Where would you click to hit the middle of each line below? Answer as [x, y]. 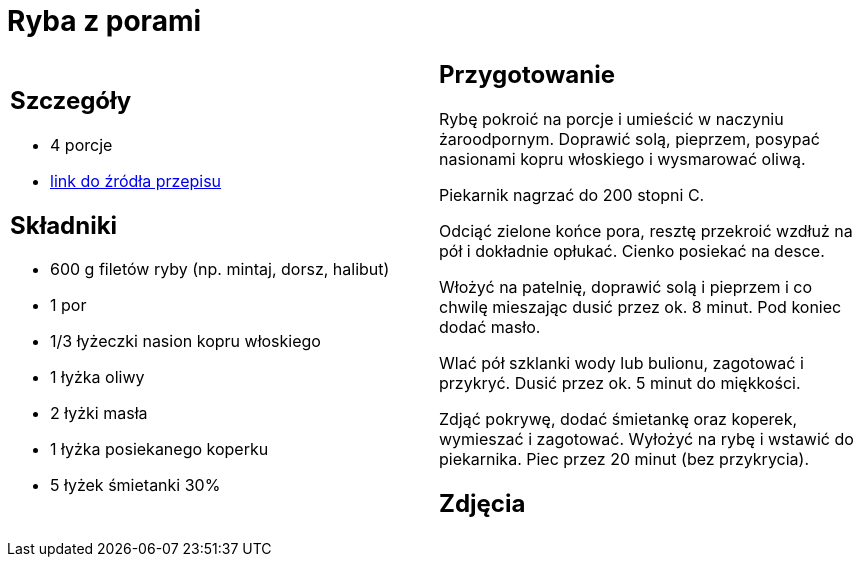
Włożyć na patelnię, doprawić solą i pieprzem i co [626, 286]
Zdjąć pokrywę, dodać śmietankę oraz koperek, [618, 418]
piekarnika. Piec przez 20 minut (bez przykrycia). [624, 458]
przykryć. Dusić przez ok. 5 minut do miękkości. [620, 382]
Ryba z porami [104, 21]
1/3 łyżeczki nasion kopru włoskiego [185, 341]
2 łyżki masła [99, 413]
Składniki [64, 225]
